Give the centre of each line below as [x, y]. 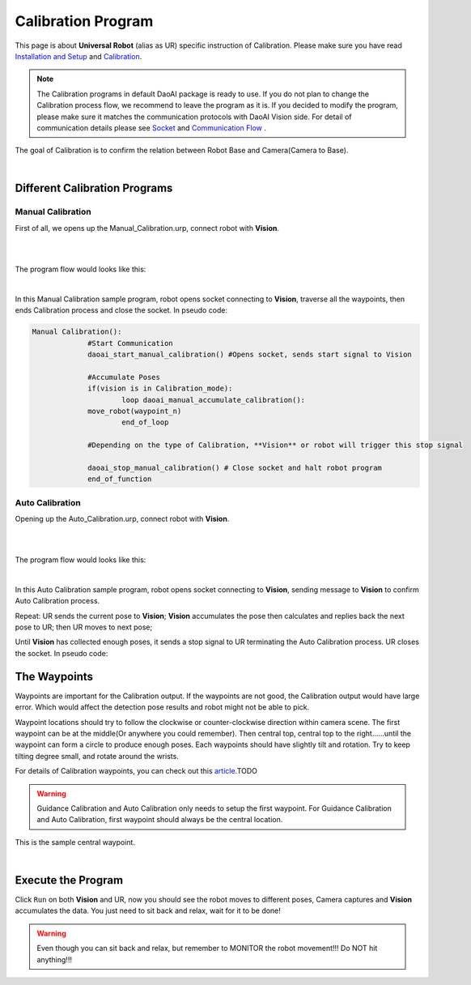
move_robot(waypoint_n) [135, 411]
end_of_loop [145, 422]
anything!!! [55, 959]
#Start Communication [130, 343]
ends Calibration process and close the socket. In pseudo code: [121, 310]
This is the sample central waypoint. [75, 842]
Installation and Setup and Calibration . [78, 56]
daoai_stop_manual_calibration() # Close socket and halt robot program [235, 467]
